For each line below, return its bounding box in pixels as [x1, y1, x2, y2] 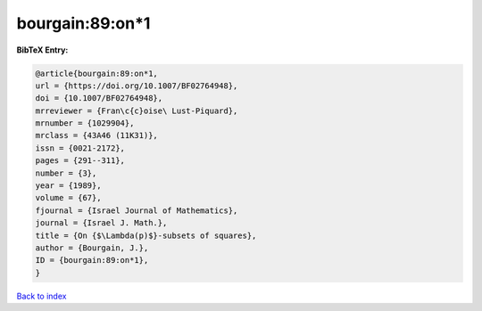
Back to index [16, 291, 67, 301]
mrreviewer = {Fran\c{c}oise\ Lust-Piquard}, [35, 105, 238, 116]
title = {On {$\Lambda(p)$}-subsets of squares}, [35, 230, 257, 241]
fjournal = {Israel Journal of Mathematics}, [35, 205, 238, 216]
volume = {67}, [35, 192, 102, 203]
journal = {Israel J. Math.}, [35, 218, 168, 228]
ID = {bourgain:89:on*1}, [35, 255, 149, 266]
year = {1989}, [35, 181, 102, 191]
